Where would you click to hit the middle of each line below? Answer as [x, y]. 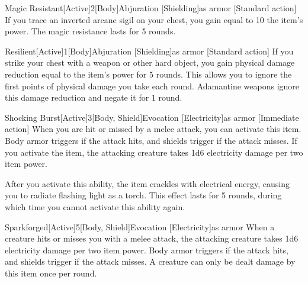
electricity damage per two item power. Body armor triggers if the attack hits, [147, 250]
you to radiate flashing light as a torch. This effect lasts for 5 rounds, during [143, 195]
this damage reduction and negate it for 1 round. [94, 97]
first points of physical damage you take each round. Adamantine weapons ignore [152, 86]
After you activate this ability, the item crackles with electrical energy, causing [147, 183]
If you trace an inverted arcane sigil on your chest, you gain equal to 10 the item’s [154, 19]
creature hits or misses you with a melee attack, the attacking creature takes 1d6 [152, 238]
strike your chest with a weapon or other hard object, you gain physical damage [150, 62]
